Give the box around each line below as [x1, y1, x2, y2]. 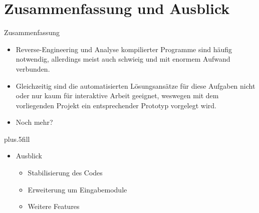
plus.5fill [4, 133, 30, 144]
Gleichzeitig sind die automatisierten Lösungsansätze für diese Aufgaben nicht [16, 80, 255, 91]
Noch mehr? [16, 117, 53, 127]
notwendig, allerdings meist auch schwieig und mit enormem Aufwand [16, 54, 230, 64]
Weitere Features [28, 201, 80, 211]
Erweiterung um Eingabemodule [28, 184, 127, 194]
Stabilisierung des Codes [28, 167, 103, 178]
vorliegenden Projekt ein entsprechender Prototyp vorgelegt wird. [16, 100, 216, 110]
